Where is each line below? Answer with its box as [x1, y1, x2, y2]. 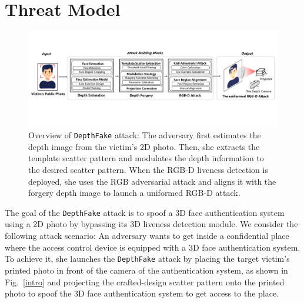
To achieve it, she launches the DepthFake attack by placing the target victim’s [5, 252, 290, 265]
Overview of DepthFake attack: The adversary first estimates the [28, 129, 261, 141]
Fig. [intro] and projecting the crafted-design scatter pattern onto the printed [5, 275, 285, 288]
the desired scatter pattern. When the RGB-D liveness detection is [28, 164, 268, 176]
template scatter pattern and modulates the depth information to [28, 152, 264, 164]
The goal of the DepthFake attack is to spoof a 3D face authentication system [5, 206, 285, 218]
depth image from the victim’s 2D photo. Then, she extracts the [28, 140, 260, 152]
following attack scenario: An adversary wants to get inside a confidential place [5, 229, 289, 242]
